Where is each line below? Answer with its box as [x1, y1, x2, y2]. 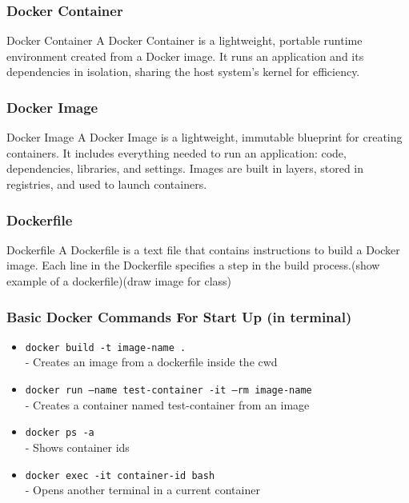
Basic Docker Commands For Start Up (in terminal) [6, 306, 352, 326]
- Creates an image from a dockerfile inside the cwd [25, 353, 278, 370]
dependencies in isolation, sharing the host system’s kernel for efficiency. [6, 63, 360, 80]
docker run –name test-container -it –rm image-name [25, 385, 312, 397]
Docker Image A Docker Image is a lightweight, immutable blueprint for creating [6, 129, 403, 146]
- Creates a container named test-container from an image [25, 396, 310, 413]
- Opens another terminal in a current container [25, 481, 260, 498]
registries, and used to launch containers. [6, 176, 207, 192]
